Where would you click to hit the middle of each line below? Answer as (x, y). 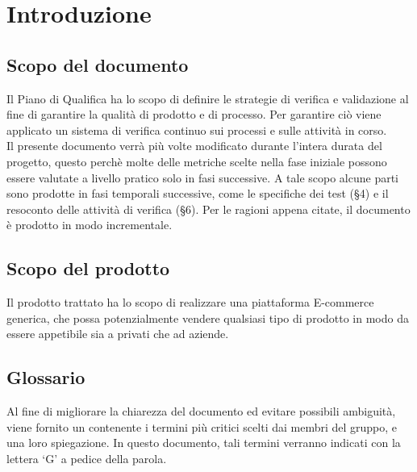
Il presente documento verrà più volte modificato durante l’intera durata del (194, 146)
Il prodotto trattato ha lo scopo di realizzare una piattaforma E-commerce (190, 302)
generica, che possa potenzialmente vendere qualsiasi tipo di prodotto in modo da (208, 317)
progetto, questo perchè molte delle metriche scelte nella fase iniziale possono (197, 161)
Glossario (46, 377)
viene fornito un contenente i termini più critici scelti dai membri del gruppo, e (202, 426)
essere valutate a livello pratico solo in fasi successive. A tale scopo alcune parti (202, 177)
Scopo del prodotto (88, 268)
